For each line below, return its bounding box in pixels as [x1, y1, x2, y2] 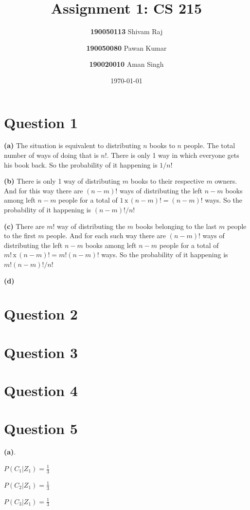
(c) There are [4, 221, 45, 231]
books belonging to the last [135, 221, 217, 231]
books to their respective [130, 176, 204, 186]
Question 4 [4, 380, 78, 400]
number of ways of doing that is [4, 150, 99, 160]
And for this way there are [4, 185, 83, 195]
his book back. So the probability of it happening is [4, 159, 158, 170]
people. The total [183, 140, 235, 151]
